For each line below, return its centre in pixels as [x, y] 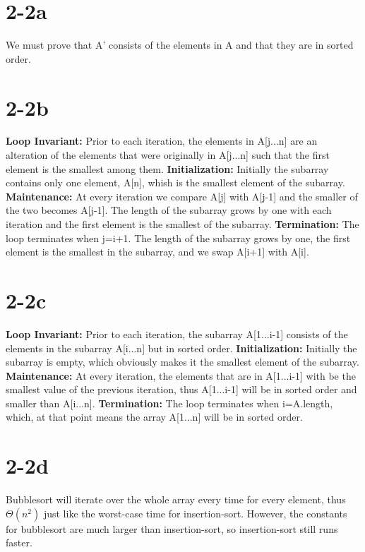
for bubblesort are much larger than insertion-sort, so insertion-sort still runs [172, 528]
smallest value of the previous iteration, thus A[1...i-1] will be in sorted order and [181, 389]
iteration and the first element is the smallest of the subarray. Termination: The [182, 224]
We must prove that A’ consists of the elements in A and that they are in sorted [180, 45]
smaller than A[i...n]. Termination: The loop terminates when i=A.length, [169, 403]
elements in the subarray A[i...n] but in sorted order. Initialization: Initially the [181, 348]
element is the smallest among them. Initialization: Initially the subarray [167, 168]
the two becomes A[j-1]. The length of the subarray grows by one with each [169, 210]
